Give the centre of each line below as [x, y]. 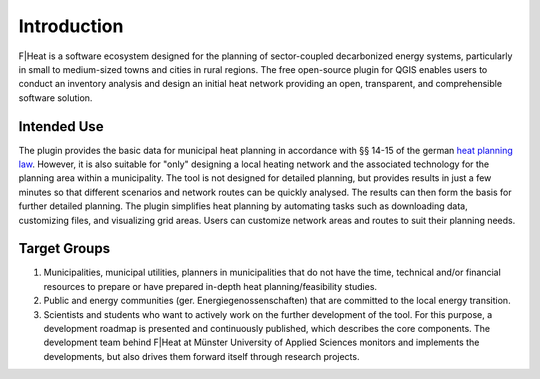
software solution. [55, 97]
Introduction [71, 26]
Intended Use [61, 126]
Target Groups [64, 248]
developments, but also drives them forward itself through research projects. [201, 356]
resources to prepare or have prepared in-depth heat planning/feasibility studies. [210, 286]
